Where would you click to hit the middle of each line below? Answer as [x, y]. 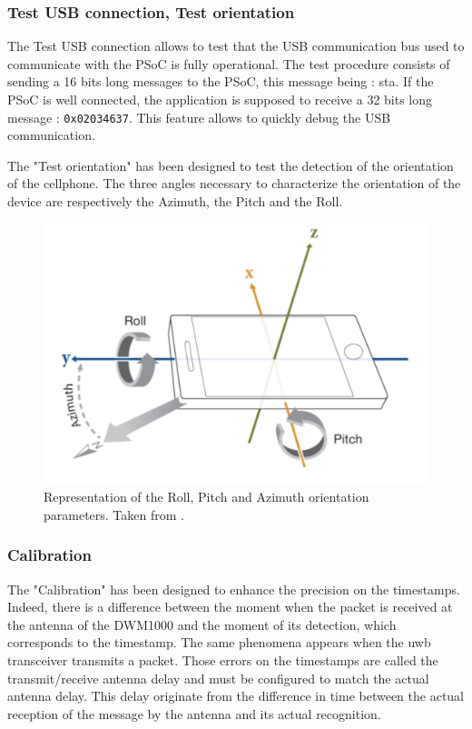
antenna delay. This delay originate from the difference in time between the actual [236, 696]
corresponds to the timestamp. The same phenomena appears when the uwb [219, 642]
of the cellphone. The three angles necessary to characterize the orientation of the [234, 183]
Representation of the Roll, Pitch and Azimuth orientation [206, 497]
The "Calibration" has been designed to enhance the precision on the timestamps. [234, 589]
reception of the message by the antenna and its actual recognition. [194, 713]
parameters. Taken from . [114, 514]
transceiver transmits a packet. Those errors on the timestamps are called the [223, 659]
